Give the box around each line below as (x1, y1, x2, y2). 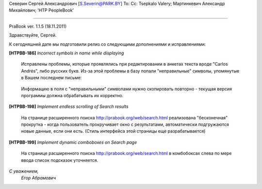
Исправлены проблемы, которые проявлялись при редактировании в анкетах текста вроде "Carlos (21, 61, 228, 67)
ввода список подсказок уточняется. (21, 157, 98, 163)
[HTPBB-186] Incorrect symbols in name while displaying (9, 50, 124, 56)
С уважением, (9, 168, 39, 174)
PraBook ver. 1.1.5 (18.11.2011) (9, 23, 67, 29)
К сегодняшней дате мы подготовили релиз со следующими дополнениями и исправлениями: (9, 41, 206, 47)
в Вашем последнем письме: (21, 75, 82, 81)
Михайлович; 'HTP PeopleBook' (9, 7, 74, 13)
